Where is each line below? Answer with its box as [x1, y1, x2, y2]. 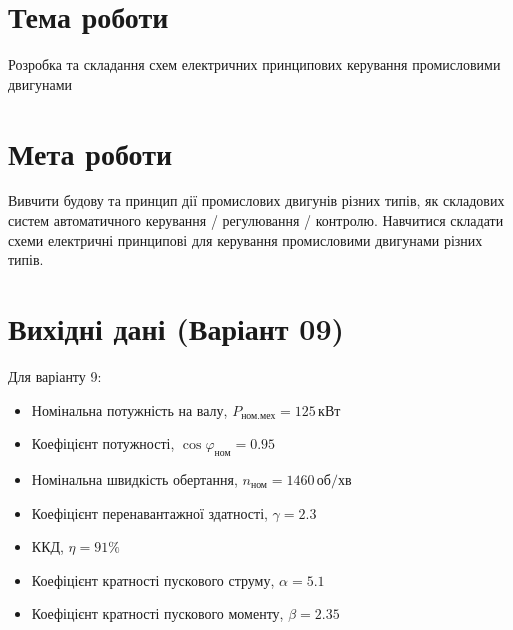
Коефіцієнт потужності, [31, 433, 175, 454]
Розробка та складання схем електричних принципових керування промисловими [8, 54, 501, 75]
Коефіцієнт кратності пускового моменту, [31, 603, 284, 624]
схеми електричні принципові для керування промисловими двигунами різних [8, 229, 483, 250]
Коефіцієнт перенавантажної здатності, [31, 502, 268, 523]
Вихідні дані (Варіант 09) [8, 308, 345, 348]
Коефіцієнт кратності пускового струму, [31, 569, 275, 590]
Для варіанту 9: [8, 365, 102, 386]
